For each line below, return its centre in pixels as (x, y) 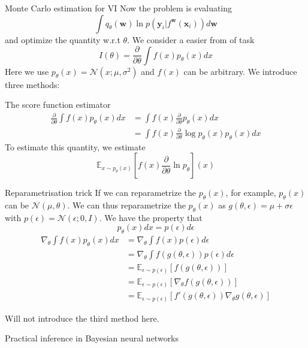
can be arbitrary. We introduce (240, 71)
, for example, (251, 193)
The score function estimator (58, 105)
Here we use (27, 71)
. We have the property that (151, 217)
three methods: (32, 84)
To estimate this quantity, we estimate (75, 146)
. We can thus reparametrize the (126, 205)
